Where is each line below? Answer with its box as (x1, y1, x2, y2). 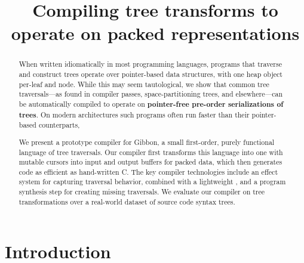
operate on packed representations (11, 21, 300, 45)
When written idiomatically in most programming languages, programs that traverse (19, 59, 282, 69)
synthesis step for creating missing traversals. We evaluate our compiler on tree (19, 187, 265, 197)
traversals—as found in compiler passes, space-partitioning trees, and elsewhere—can (19, 89, 283, 99)
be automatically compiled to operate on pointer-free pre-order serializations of (19, 98, 284, 109)
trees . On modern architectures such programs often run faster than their (19, 109, 250, 120)
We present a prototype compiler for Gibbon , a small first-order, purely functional (19, 137, 275, 147)
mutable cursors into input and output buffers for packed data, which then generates (19, 157, 282, 167)
